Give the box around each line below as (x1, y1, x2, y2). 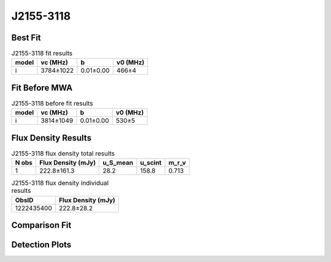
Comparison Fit (11, 220, 72, 231)
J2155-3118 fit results (11, 49, 73, 58)
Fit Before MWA (11, 83, 73, 93)
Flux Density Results (11, 132, 92, 143)
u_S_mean (102, 159, 134, 167)
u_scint (140, 159, 162, 167)
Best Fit (11, 32, 41, 43)
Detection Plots (11, 239, 72, 250)
